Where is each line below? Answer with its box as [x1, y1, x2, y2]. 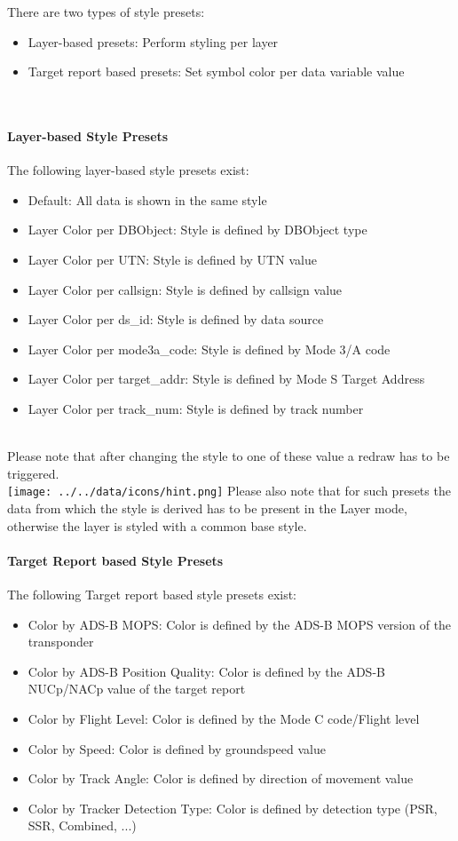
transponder [28, 632, 94, 651]
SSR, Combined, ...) [28, 816, 137, 835]
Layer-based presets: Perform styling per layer [28, 32, 279, 51]
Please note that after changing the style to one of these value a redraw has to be [7, 447, 450, 465]
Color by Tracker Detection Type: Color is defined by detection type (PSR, [28, 798, 438, 817]
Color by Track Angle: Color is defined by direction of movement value [28, 769, 414, 788]
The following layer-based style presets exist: [7, 161, 249, 179]
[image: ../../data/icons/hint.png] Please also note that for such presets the [7, 481, 451, 500]
